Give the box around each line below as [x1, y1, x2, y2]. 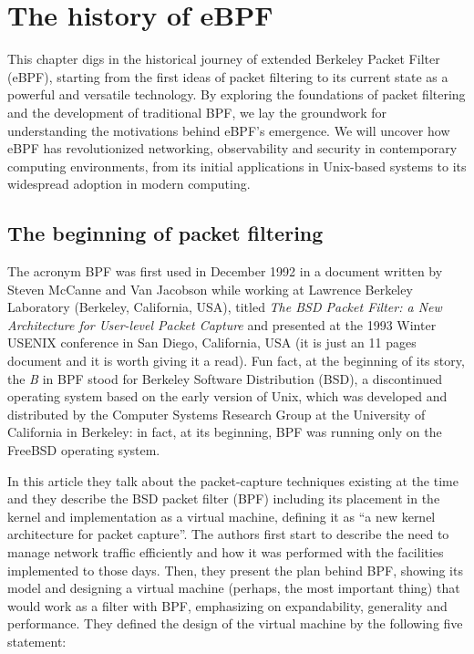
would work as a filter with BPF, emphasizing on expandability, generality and [7, 596, 448, 615]
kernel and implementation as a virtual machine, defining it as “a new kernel [7, 506, 436, 525]
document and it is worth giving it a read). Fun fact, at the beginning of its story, [7, 351, 465, 370]
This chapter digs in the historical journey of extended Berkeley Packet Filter [7, 49, 440, 68]
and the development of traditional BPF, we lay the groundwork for [7, 102, 387, 121]
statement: [7, 631, 67, 650]
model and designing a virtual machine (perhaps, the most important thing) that [7, 578, 460, 597]
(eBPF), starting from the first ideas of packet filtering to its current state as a [7, 67, 448, 86]
